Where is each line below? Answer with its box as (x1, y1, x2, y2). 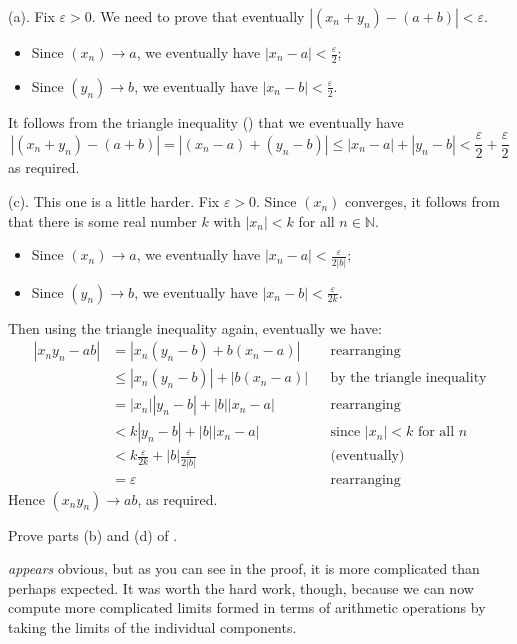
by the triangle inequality (330, 371, 487, 386)
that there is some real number (8, 210, 197, 231)
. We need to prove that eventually (91, 6, 305, 26)
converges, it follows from (344, 191, 500, 212)
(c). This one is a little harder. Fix (8, 191, 220, 212)
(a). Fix (8, 6, 55, 26)
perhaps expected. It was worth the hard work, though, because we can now (8, 577, 474, 598)
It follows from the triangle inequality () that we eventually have (8, 111, 404, 132)
